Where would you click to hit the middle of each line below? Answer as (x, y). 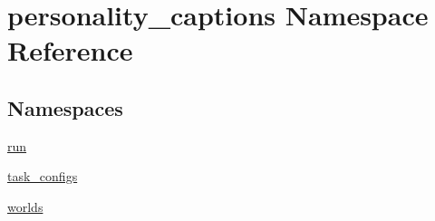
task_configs (43, 176)
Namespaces (65, 107)
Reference (70, 50)
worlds (25, 206)
